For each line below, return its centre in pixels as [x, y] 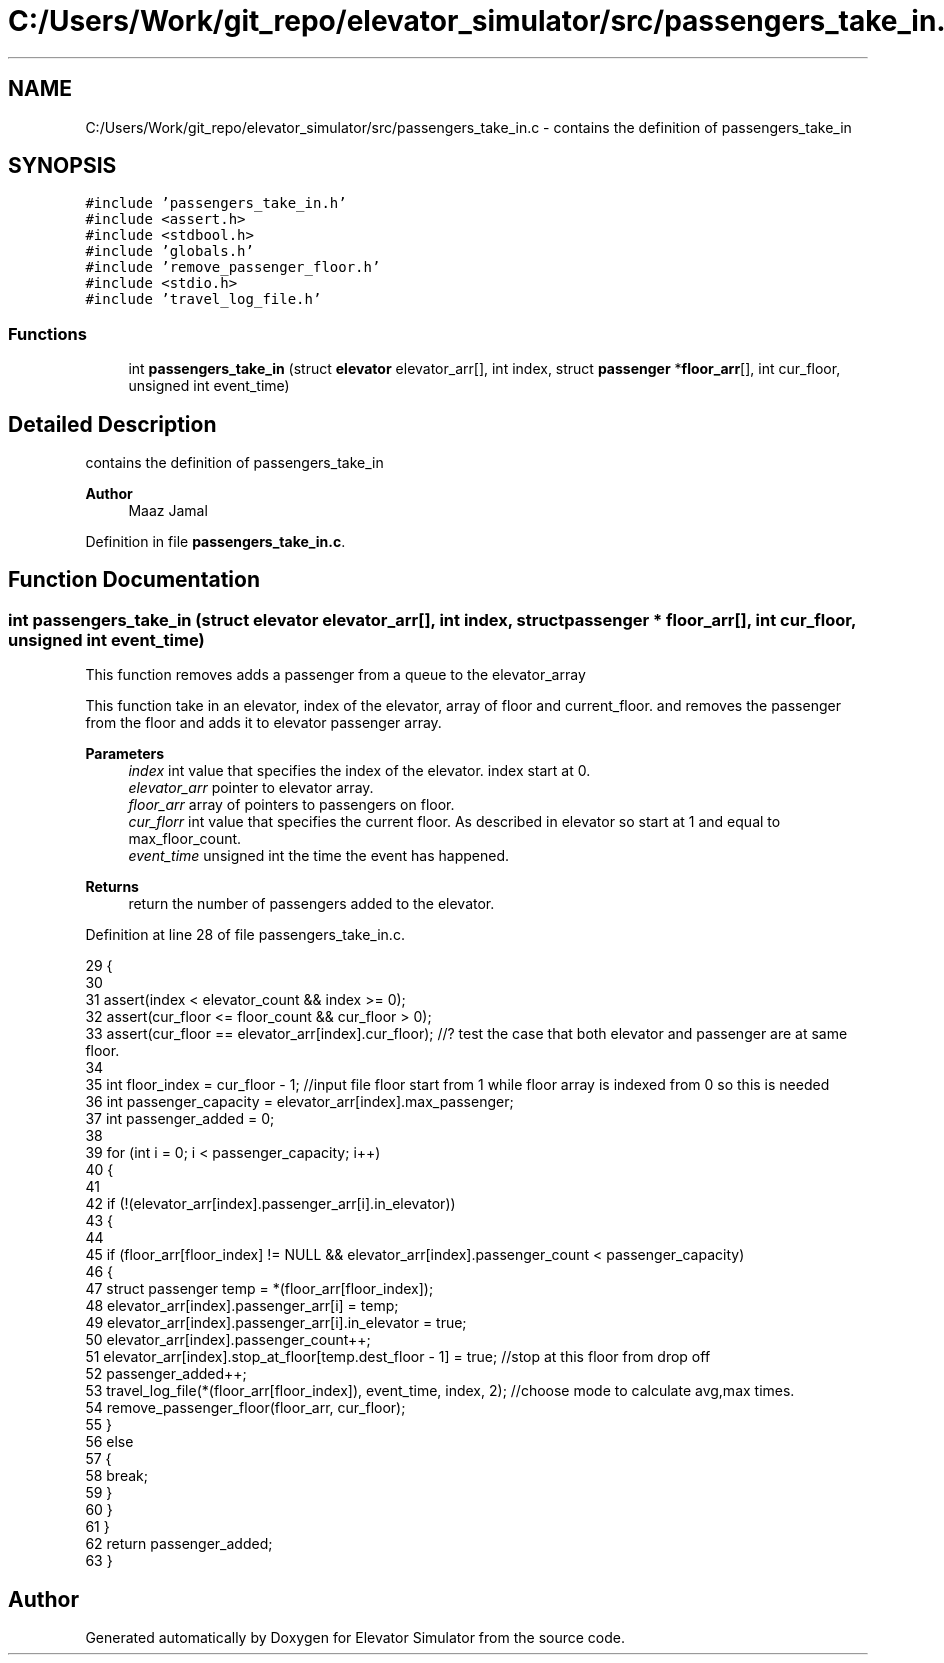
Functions [47, 333]
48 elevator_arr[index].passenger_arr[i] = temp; [242, 1306]
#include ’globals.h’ [169, 251]
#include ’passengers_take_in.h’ [216, 203]
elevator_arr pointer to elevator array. [251, 788]
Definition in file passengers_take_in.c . [215, 542]
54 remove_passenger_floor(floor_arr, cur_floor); [245, 1408]
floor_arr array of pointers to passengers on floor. [291, 805]
